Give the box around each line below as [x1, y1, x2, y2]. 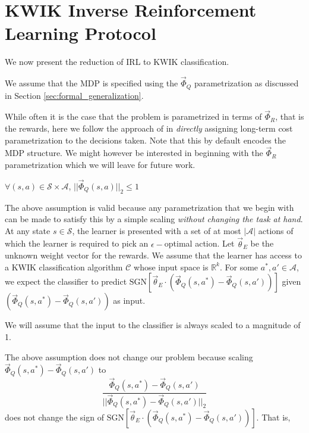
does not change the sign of [5, 410, 104, 423]
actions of [258, 224, 294, 236]
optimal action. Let [164, 237, 235, 250]
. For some [219, 260, 258, 273]
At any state [5, 224, 51, 236]
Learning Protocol [5, 21, 156, 45]
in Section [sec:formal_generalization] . [5, 89, 144, 101]
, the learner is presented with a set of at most [72, 224, 241, 236]
